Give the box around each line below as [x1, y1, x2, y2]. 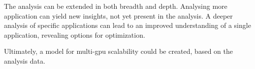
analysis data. [4, 55, 45, 66]
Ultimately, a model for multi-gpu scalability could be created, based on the [4, 46, 233, 56]
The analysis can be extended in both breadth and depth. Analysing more [4, 1, 227, 11]
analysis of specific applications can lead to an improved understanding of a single [4, 20, 251, 30]
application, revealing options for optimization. [4, 29, 145, 40]
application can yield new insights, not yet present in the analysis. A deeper [4, 10, 233, 21]
